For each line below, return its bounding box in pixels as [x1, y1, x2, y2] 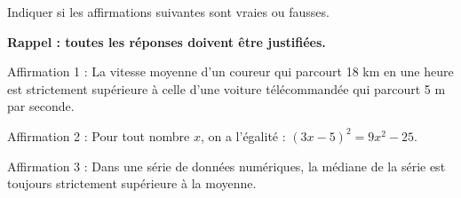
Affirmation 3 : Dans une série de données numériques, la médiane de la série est [7, 156, 446, 175]
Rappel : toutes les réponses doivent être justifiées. [7, 32, 326, 51]
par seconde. [7, 97, 75, 115]
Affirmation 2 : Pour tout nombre [7, 126, 190, 145]
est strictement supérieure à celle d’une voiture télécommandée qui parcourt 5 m [7, 79, 446, 98]
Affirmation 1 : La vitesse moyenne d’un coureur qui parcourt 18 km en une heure [7, 62, 454, 81]
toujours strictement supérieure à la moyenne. [7, 174, 257, 193]
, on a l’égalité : [200, 126, 286, 145]
